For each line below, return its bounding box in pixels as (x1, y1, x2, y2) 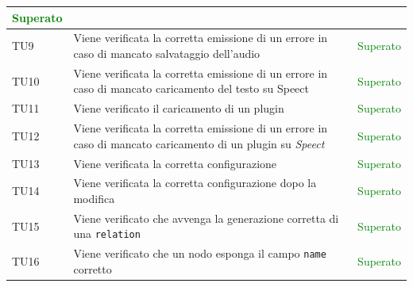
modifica (73, 189, 115, 206)
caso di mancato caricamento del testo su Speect (73, 80, 309, 97)
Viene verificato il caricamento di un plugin (73, 100, 284, 117)
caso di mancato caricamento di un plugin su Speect (73, 135, 325, 151)
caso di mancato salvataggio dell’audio (73, 44, 261, 61)
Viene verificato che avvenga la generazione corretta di (73, 209, 339, 226)
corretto (73, 260, 112, 277)
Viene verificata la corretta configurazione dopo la (73, 174, 317, 191)
